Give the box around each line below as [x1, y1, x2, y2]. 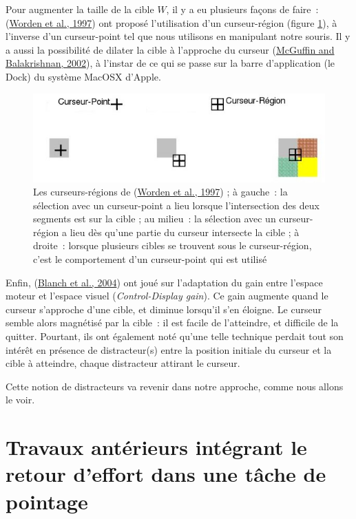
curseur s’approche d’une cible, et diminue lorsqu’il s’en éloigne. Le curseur [6, 301, 322, 316]
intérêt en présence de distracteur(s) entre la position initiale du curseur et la [6, 342, 332, 357]
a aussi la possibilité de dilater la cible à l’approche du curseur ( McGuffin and [6, 42, 335, 56]
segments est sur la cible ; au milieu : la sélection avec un [33, 211, 276, 226]
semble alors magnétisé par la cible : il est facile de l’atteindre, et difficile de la [6, 315, 339, 330]
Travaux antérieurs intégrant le [6, 433, 307, 461]
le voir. [6, 392, 35, 407]
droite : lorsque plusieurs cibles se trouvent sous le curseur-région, [33, 238, 312, 253]
